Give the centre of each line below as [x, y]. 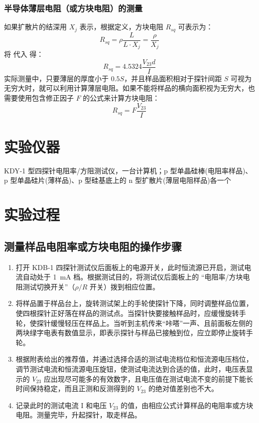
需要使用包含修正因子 [39, 98]
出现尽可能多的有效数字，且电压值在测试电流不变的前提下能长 [152, 378]
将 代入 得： [24, 54]
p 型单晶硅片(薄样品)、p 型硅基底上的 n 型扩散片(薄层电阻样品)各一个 [118, 180]
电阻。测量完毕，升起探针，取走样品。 [78, 415]
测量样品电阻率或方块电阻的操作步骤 [93, 246]
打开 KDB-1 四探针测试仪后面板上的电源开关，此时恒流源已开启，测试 [130, 267]
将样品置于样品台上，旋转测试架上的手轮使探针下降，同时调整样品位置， [134, 303]
